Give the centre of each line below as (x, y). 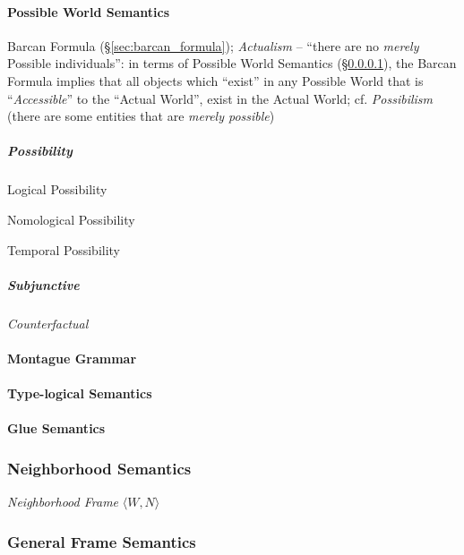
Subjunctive (43, 284)
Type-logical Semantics (80, 393)
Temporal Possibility (64, 249)
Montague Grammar (72, 358)
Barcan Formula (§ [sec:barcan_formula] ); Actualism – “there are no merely (213, 45)
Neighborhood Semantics (99, 468)
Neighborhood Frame (63, 502)
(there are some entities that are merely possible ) (141, 116)
